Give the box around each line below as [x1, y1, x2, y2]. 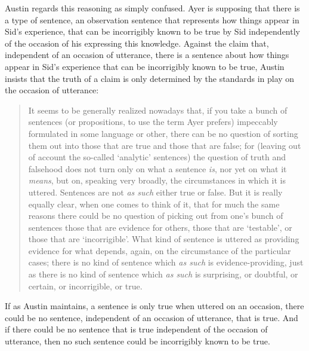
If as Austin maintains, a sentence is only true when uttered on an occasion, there [5, 300, 304, 312]
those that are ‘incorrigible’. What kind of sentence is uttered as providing [28, 233, 299, 245]
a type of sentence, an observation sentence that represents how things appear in [5, 13, 299, 26]
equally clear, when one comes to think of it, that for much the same [28, 197, 280, 210]
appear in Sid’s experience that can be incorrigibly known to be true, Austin [5, 60, 285, 72]
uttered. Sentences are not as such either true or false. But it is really [28, 185, 283, 198]
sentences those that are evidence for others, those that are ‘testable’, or [28, 221, 292, 233]
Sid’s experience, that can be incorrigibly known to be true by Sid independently [5, 25, 300, 38]
